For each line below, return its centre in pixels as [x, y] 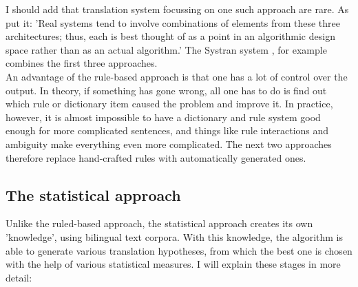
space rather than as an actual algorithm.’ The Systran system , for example [166, 49]
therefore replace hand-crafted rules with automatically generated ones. [156, 157]
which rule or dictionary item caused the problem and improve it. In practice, [169, 104]
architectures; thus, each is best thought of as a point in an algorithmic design [170, 36]
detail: [19, 277]
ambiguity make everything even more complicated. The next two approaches [169, 143]
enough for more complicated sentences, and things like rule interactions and [167, 130]
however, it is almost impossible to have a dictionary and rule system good [163, 117]
